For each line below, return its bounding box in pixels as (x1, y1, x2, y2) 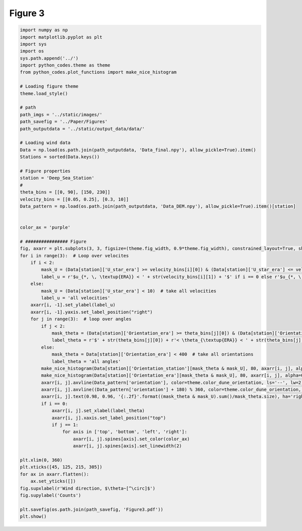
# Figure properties (20, 168, 70, 174)
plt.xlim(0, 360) (20, 457, 63, 463)
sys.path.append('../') (20, 55, 79, 61)
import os (20, 48, 44, 54)
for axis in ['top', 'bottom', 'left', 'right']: (62, 429, 187, 435)
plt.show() (20, 514, 47, 519)
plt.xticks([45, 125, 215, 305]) (20, 464, 103, 470)
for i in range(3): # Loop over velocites (20, 252, 129, 258)
